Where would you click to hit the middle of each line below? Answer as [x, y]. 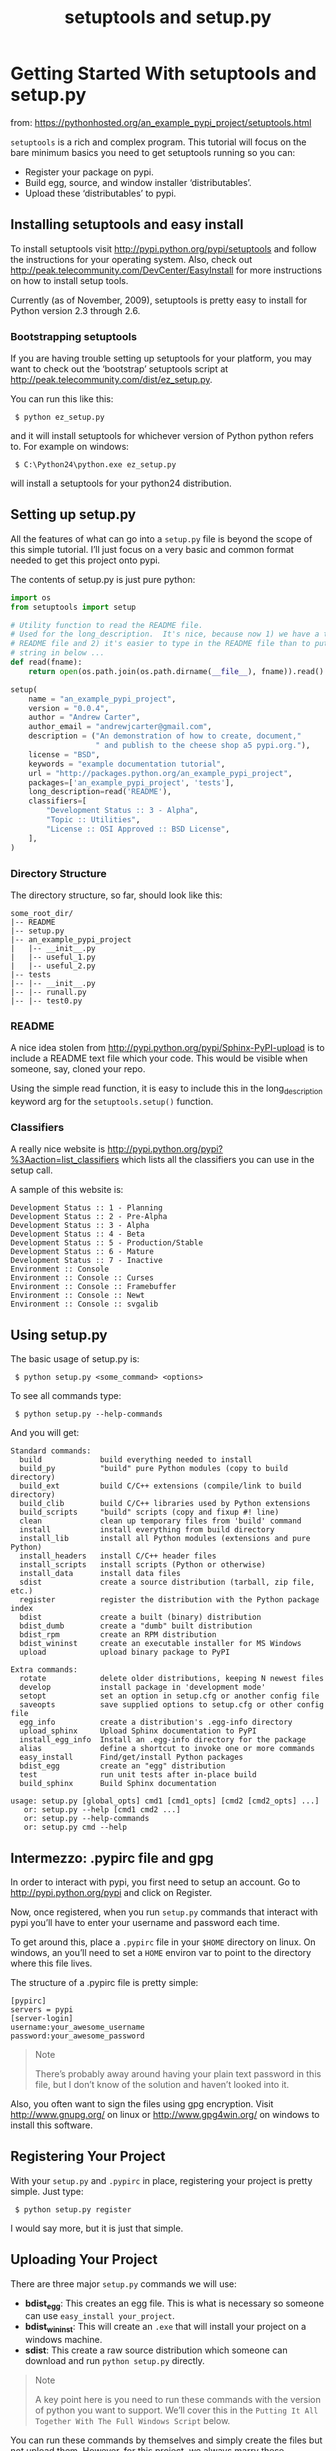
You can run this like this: [62, 399]
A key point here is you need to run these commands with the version [178, 2400]
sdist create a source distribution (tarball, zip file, [167, 1582]
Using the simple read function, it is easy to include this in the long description [166, 1089]
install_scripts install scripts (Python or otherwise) [143, 1565]
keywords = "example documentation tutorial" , [127, 764]
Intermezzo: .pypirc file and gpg [112, 1857]
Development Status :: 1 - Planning [86, 1208]
